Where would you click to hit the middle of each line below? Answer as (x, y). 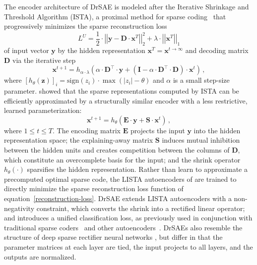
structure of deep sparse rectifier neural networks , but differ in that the (113, 237)
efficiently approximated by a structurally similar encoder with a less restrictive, (126, 100)
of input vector (27, 50)
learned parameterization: (43, 110)
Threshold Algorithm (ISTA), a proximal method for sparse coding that (115, 16)
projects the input (158, 130)
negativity (19, 208)
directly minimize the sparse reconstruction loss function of (94, 188)
